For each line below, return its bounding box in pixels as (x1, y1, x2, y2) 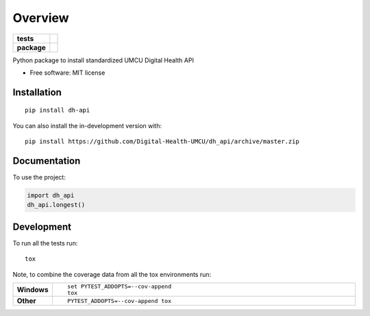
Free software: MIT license (29, 69, 106, 77)
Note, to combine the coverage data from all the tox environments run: (12, 270, 212, 278)
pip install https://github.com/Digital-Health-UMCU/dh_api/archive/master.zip (25, 138, 299, 145)
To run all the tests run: (12, 239, 78, 247)
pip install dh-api (25, 106, 90, 114)
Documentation (12, 155, 81, 167)
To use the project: (12, 173, 66, 182)
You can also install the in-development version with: (12, 121, 162, 130)
